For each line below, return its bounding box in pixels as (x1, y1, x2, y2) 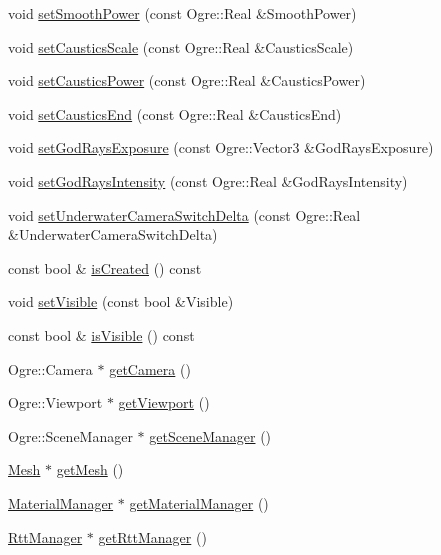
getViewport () (118, 392, 210, 413)
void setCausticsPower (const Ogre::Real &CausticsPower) (8, 70, 366, 91)
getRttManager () (98, 526, 207, 547)
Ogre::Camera (8, 358, 93, 379)
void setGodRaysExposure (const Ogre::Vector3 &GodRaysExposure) (8, 137, 434, 158)
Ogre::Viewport (8, 392, 103, 413)
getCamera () (109, 358, 191, 379)
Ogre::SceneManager (8, 425, 133, 446)
